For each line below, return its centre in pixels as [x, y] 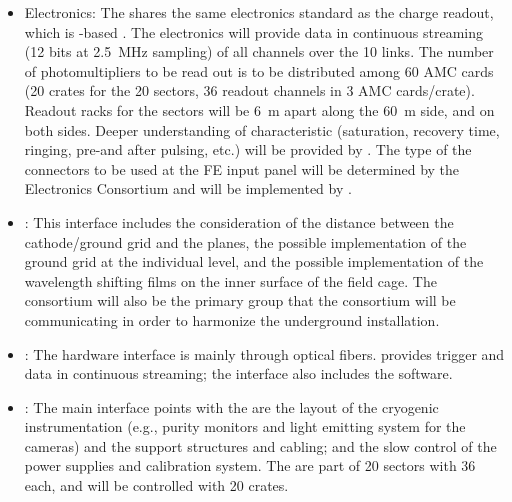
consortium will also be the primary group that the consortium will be [240, 300]
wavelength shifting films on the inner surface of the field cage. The [230, 280]
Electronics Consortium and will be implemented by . [188, 188]
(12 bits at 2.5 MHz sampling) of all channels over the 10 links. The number [259, 51]
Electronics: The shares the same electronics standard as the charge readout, [259, 12]
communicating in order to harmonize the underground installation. [232, 319]
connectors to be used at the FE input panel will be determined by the [242, 168]
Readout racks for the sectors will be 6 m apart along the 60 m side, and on [259, 109]
